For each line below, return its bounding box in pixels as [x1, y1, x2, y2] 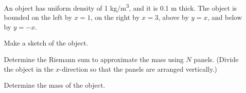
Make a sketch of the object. [4, 38, 88, 48]
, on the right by [90, 12, 140, 22]
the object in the [4, 63, 53, 74]
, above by [158, 12, 189, 22]
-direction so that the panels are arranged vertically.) [59, 63, 217, 74]
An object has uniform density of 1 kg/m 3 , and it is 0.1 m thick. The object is [4, 1, 237, 13]
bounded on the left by [4, 12, 72, 22]
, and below [207, 12, 242, 22]
